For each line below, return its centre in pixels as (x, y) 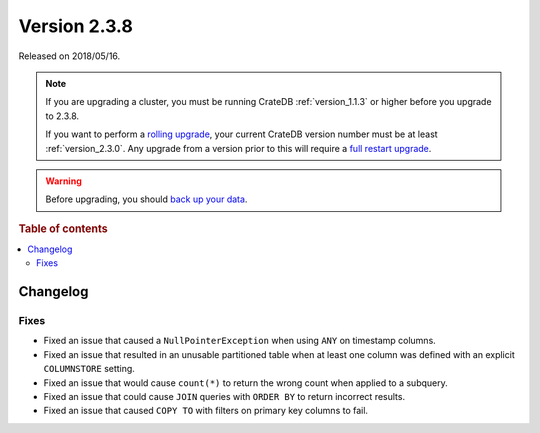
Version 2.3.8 (76, 26)
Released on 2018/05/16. (69, 56)
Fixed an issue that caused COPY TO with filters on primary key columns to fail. (206, 411)
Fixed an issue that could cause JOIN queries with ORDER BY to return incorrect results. (224, 397)
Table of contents (63, 228)
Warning (63, 181)
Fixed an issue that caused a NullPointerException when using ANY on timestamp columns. (240, 341)
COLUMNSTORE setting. (89, 369)
